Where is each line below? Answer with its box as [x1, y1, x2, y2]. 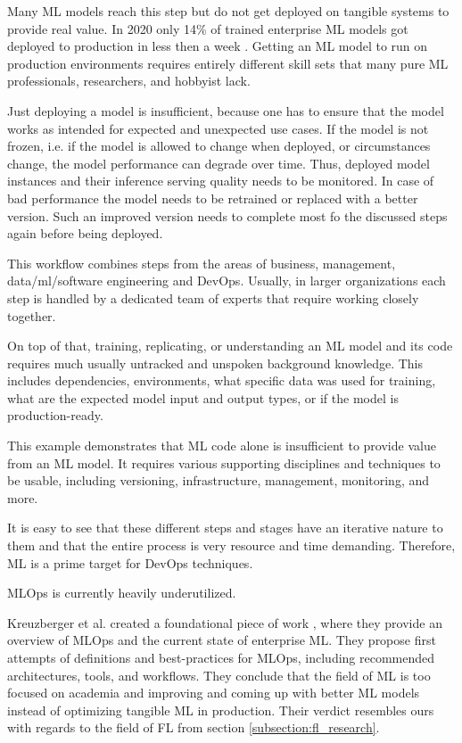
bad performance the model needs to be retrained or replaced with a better [7, 188, 418, 207]
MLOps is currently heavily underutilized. [7, 583, 236, 602]
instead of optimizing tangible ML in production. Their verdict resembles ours [7, 700, 434, 719]
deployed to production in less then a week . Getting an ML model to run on [7, 37, 428, 55]
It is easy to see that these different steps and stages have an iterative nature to [7, 518, 443, 537]
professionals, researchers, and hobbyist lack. [7, 71, 251, 90]
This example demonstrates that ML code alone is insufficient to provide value [7, 436, 436, 455]
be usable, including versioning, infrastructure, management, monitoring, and [7, 471, 430, 490]
